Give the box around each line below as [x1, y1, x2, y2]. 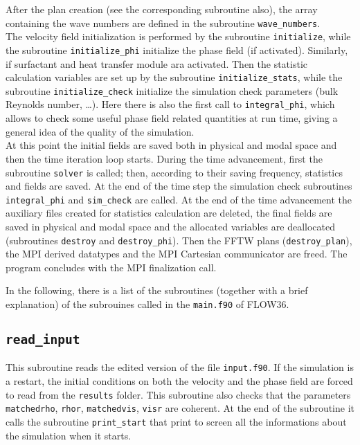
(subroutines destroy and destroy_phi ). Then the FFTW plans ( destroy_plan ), [6, 233, 352, 247]
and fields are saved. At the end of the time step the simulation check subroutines [6, 179, 352, 193]
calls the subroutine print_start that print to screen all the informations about [6, 415, 347, 429]
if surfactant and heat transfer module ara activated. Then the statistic [6, 56, 308, 71]
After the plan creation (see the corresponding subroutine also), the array [6, 2, 318, 16]
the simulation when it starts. [6, 428, 132, 442]
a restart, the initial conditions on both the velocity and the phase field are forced [6, 374, 353, 388]
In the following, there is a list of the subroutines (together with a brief [6, 283, 308, 298]
